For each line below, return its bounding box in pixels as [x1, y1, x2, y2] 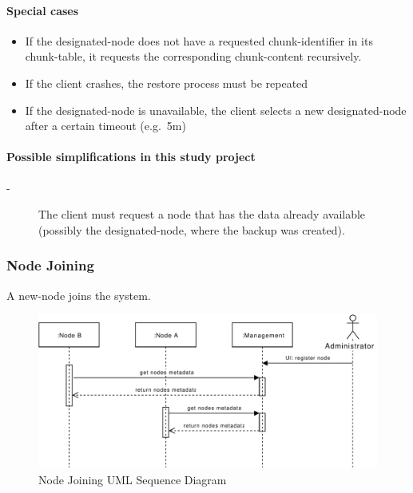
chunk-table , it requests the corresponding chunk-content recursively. [25, 48, 362, 65]
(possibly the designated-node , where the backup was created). [38, 221, 345, 238]
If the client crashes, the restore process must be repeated [25, 74, 308, 91]
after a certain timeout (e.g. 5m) [25, 117, 186, 134]
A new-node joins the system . [6, 286, 151, 303]
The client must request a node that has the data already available [38, 206, 366, 223]
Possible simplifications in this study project [6, 148, 256, 165]
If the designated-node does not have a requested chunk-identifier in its [25, 32, 373, 49]
